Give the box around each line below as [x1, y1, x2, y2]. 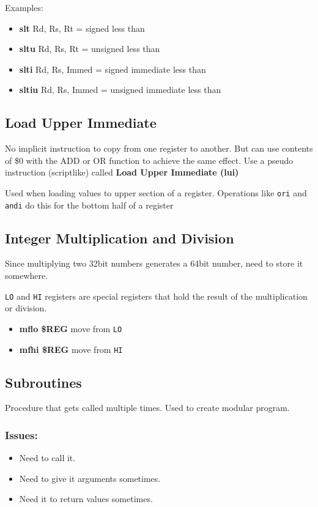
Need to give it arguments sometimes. [19, 472, 161, 484]
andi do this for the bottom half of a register [5, 198, 174, 211]
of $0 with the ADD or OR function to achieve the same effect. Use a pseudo [5, 154, 294, 166]
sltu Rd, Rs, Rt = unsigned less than [19, 42, 160, 55]
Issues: [5, 427, 38, 442]
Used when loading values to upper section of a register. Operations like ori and [5, 186, 307, 199]
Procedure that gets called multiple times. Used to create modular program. [5, 401, 290, 414]
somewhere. [5, 269, 48, 282]
